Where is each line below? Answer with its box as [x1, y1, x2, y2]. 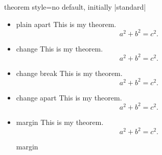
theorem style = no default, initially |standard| [4, 2, 146, 12]
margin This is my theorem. [16, 116, 104, 127]
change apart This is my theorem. [16, 92, 122, 102]
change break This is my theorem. [16, 67, 123, 78]
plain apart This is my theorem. [16, 18, 117, 29]
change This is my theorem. [16, 43, 103, 54]
